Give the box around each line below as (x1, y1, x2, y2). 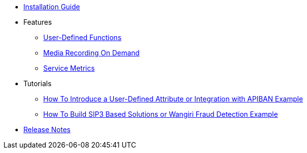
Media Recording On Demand (43, 49, 140, 57)
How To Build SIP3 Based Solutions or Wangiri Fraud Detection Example (43, 110, 278, 118)
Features (23, 18, 52, 26)
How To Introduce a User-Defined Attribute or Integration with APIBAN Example (43, 95, 303, 103)
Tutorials (23, 79, 52, 88)
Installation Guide (23, 2, 80, 11)
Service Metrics (43, 64, 95, 72)
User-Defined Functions (43, 33, 122, 42)
